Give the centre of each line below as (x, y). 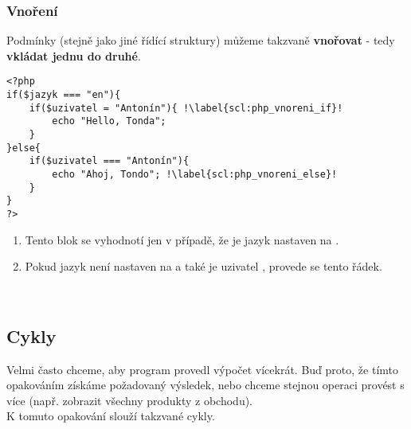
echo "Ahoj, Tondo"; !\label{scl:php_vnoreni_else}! (195, 174)
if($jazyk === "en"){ (64, 95)
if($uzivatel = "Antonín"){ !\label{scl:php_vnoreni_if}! (186, 108)
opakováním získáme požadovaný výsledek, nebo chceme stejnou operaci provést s (205, 385)
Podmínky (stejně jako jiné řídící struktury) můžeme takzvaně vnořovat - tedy (201, 40)
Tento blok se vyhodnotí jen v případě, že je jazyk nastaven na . (182, 239)
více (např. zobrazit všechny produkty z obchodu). (130, 400)
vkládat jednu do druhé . (74, 55)
